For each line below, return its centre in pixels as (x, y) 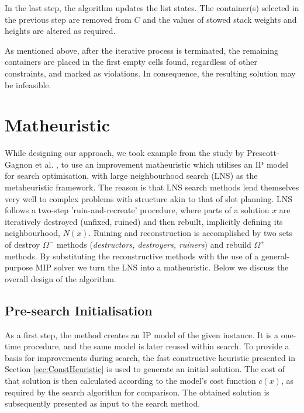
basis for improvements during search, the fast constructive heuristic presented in (150, 357)
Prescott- (263, 153)
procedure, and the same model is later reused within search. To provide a (156, 346)
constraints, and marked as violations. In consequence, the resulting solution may (150, 73)
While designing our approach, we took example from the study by (125, 153)
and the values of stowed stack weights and (220, 19)
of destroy (23, 244)
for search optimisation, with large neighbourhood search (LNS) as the (131, 176)
